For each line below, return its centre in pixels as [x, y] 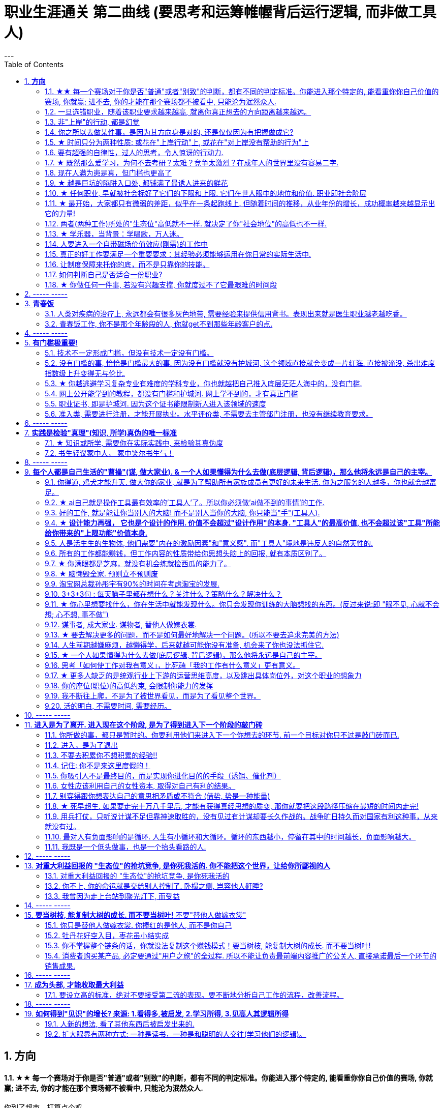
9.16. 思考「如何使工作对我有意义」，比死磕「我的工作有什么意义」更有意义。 [172, 665]
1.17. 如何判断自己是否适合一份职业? [104, 274]
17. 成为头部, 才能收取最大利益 [74, 984]
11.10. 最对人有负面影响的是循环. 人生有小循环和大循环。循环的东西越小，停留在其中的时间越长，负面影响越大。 [230, 836]
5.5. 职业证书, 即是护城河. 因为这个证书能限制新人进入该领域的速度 [155, 403]
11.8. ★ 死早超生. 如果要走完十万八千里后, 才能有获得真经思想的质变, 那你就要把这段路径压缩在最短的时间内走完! [232, 806]
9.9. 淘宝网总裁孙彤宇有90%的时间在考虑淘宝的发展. [132, 584]
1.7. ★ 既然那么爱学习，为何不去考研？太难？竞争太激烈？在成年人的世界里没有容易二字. [192, 162]
